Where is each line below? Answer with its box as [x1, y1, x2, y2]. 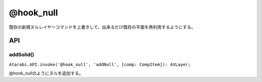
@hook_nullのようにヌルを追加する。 [9, 70, 83, 76]
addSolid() [9, 51, 34, 58]
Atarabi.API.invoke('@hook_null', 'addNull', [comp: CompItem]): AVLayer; [9, 62, 191, 67]
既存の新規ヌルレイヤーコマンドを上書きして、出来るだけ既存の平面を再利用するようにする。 [9, 24, 196, 30]
